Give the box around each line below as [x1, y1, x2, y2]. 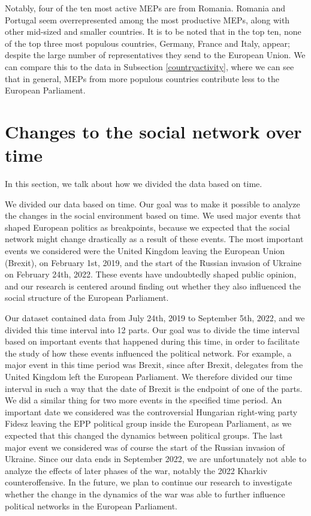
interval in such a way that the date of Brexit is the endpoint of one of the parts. [5, 382, 303, 394]
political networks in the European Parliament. [5, 499, 178, 512]
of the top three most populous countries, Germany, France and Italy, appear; [5, 37, 290, 49]
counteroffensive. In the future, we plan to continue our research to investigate [5, 476, 292, 488]
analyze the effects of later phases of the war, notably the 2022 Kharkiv [5, 464, 268, 476]
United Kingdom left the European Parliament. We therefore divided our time [5, 370, 292, 382]
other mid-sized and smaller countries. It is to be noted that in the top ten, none [5, 25, 301, 38]
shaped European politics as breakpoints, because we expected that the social [5, 221, 290, 233]
